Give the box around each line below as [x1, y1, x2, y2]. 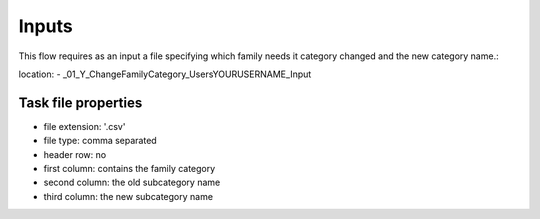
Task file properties [18, 94, 143, 111]
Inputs [18, 15, 74, 37]
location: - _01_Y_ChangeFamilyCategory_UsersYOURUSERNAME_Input [18, 68, 312, 80]
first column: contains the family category [43, 163, 216, 175]
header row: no [43, 148, 107, 160]
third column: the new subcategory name [43, 190, 214, 202]
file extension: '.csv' [43, 120, 126, 132]
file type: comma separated [43, 135, 157, 147]
